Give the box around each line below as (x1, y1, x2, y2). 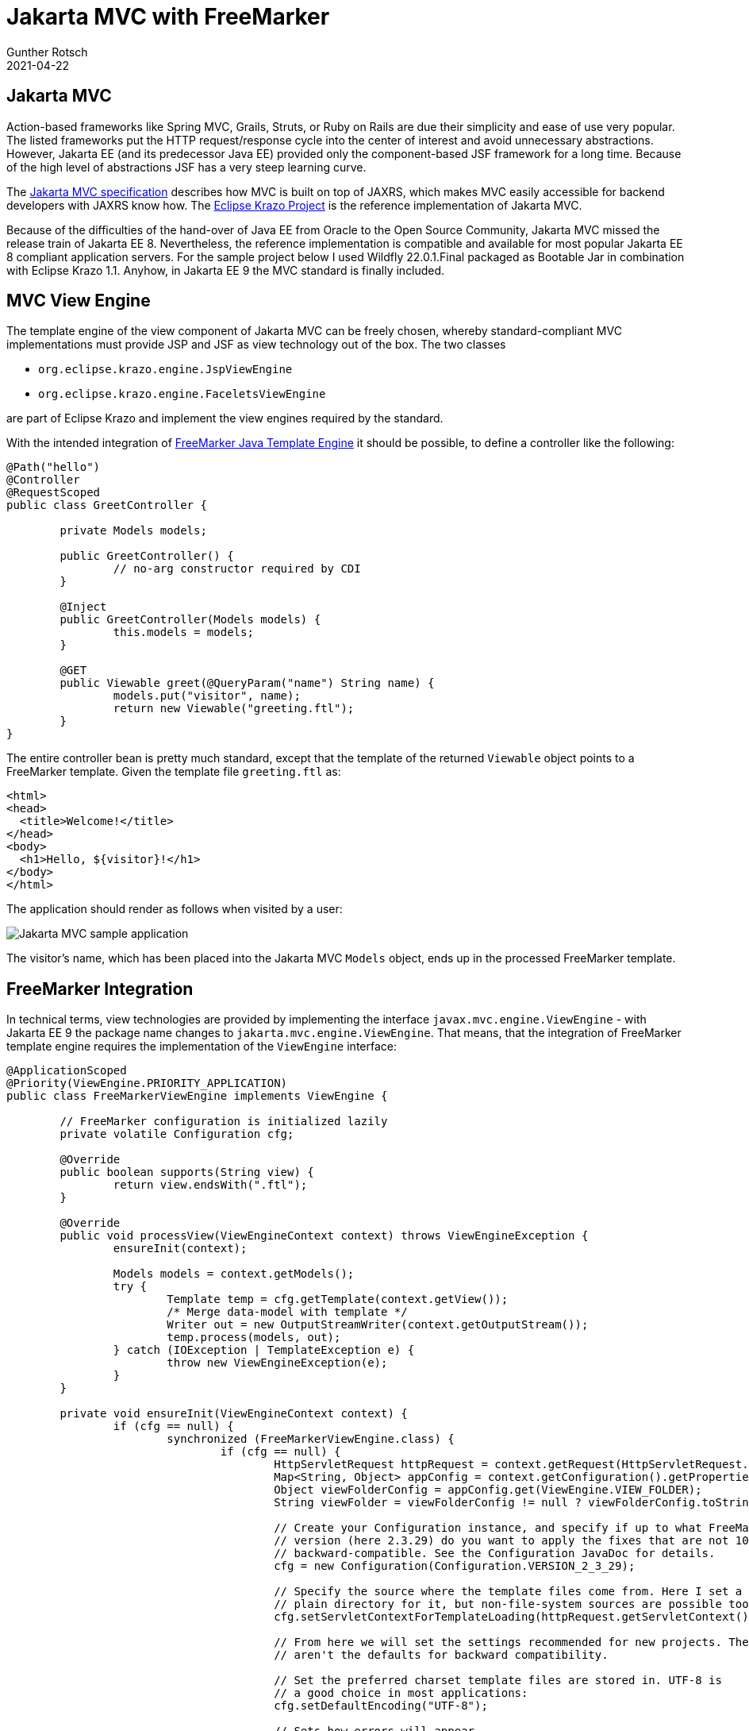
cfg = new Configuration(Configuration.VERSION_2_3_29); (274, 1559, 636, 1573)
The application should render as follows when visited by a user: (6, 902, 343, 916)
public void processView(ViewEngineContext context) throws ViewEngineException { (60, 1229, 589, 1243)
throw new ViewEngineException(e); (167, 1356, 388, 1370)
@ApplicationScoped (6, 1064, 127, 1078)
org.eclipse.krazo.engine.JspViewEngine (38, 363, 293, 376)
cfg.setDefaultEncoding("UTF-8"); (274, 1699, 488, 1713)
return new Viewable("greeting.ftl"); (113, 702, 355, 715)
